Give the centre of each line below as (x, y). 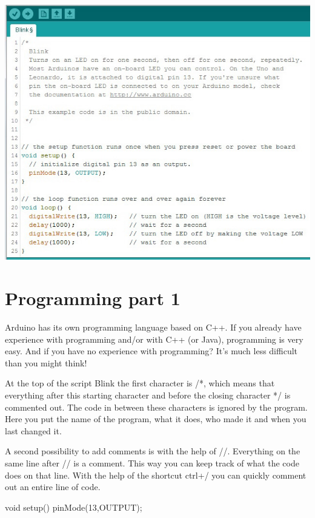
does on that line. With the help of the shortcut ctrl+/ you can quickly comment (156, 475)
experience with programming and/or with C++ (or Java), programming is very (154, 339)
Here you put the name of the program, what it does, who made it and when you (156, 419)
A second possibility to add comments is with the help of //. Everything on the (153, 451)
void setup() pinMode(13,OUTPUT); (74, 507)
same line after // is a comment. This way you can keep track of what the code (152, 463)
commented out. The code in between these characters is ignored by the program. (156, 407)
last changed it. (33, 430)
